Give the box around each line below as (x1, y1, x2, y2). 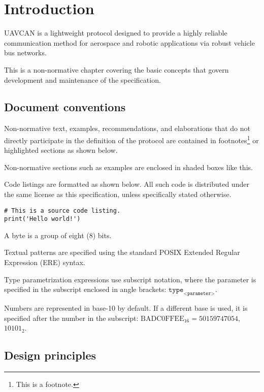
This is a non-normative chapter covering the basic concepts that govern (4, 64, 229, 75)
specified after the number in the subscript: (4, 312, 139, 323)
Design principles (4, 347, 96, 363)
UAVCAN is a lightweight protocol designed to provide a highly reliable (4, 27, 227, 38)
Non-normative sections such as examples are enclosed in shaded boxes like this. (4, 161, 253, 172)
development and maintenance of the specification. (4, 74, 161, 85)
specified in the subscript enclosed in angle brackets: (4, 284, 167, 295)
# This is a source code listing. (4, 207, 121, 214)
